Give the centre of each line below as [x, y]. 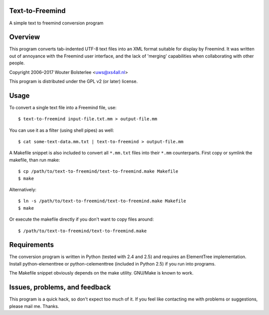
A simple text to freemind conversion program [57, 23]
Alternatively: [23, 190]
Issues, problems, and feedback [60, 287]
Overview [25, 37]
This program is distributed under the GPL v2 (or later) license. [73, 81]
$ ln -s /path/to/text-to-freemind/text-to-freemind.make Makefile [102, 201]
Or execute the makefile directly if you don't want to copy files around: [81, 219]
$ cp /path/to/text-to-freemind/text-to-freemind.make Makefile [98, 171]
